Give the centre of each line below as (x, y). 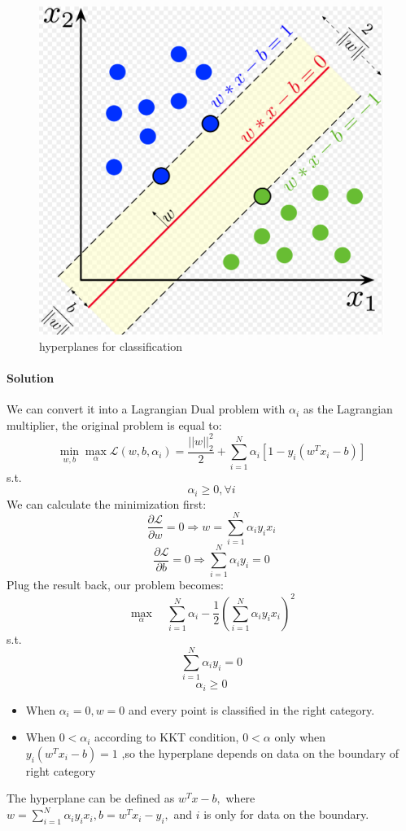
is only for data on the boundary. (286, 814)
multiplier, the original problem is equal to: (114, 424)
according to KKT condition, (167, 737)
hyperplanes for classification (111, 346)
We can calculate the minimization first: (107, 503)
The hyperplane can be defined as (91, 798)
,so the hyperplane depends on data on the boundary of (260, 752)
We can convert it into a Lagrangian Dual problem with (146, 409)
